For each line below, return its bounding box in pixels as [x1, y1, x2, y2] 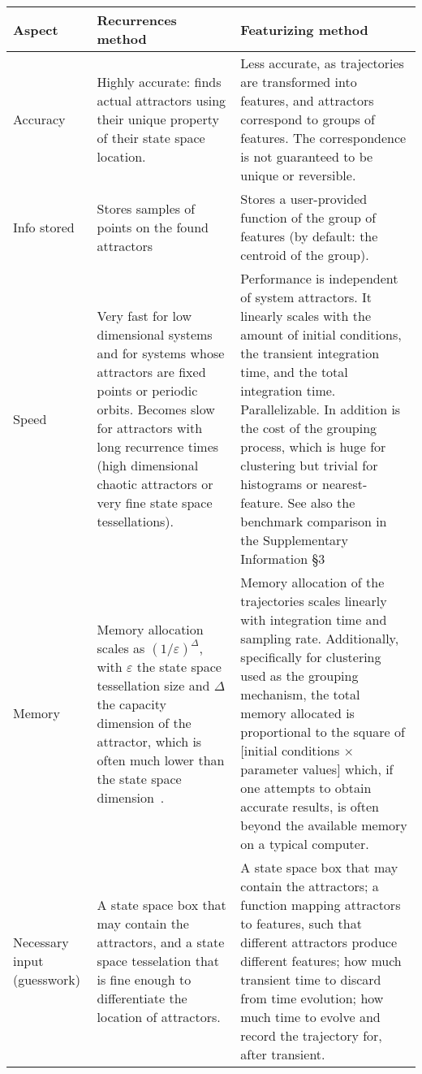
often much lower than [97, 750, 225, 769]
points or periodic [97, 381, 198, 400]
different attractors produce [240, 933, 398, 951]
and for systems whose [97, 344, 225, 362]
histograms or [240, 474, 318, 493]
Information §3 [240, 549, 325, 568]
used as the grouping [240, 666, 359, 685]
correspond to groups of [240, 110, 375, 128]
